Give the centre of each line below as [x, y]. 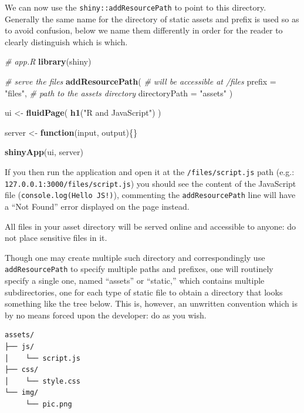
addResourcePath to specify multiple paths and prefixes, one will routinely [139, 269]
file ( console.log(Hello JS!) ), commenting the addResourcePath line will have [150, 195]
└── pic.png [49, 404]
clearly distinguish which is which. [66, 41]
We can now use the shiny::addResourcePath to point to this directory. [136, 7]
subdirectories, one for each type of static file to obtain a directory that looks [144, 292]
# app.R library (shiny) [48, 61]
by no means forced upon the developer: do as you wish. [106, 315]
